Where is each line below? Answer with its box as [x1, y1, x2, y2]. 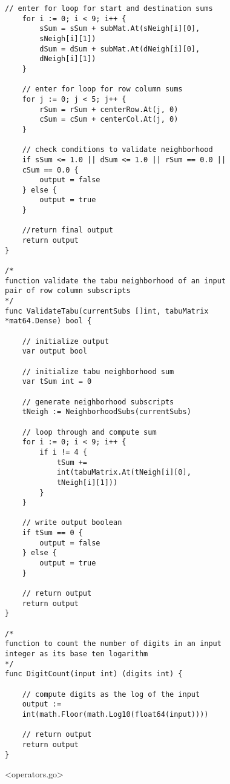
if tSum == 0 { [22, 529, 83, 538]
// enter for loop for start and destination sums [5, 4, 213, 13]
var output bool [22, 347, 88, 356]
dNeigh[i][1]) [39, 54, 96, 64]
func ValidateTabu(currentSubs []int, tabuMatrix [5, 306, 209, 315]
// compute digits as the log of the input [22, 690, 200, 699]
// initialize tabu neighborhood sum [22, 367, 174, 376]
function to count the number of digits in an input [5, 639, 222, 648]
